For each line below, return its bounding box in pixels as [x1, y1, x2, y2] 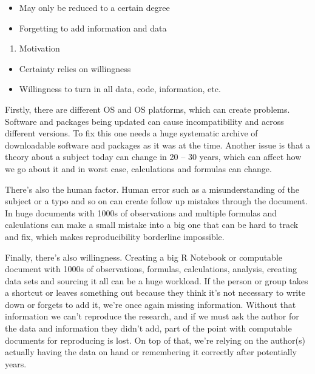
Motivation [19, 42, 60, 55]
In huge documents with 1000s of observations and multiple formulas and [5, 206, 277, 219]
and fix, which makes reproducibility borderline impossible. [5, 230, 225, 242]
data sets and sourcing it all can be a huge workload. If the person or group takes [5, 274, 308, 287]
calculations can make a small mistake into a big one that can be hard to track [5, 218, 299, 231]
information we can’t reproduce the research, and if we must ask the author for [5, 310, 299, 322]
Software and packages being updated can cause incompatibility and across [5, 115, 284, 127]
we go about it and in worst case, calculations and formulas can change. [5, 162, 272, 175]
